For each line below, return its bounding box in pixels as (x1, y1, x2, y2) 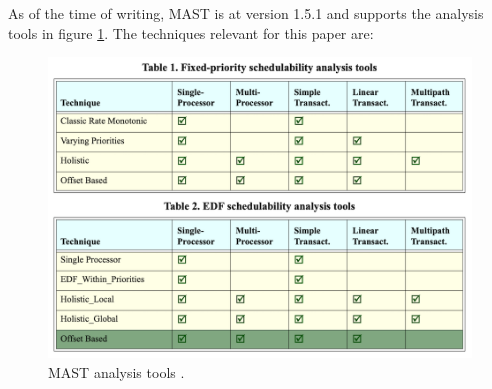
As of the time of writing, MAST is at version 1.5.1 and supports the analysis (8, 3, 484, 23)
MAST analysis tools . (48, 361, 185, 382)
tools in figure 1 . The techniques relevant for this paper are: (8, 22, 374, 43)
